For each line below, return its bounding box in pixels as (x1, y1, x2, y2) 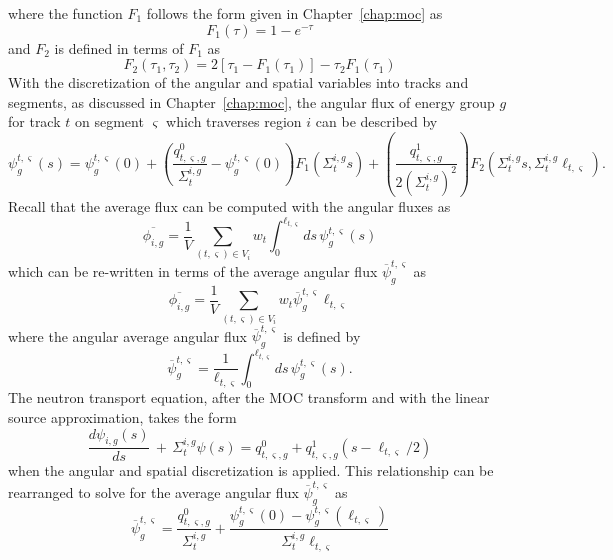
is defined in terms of (54, 37, 184, 58)
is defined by (283, 325, 361, 346)
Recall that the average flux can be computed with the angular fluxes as (8, 195, 451, 216)
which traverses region (166, 111, 302, 132)
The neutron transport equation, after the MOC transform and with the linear (8, 387, 490, 408)
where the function (8, 3, 123, 23)
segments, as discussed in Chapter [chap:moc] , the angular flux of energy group (8, 91, 495, 112)
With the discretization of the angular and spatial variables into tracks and (8, 72, 469, 93)
